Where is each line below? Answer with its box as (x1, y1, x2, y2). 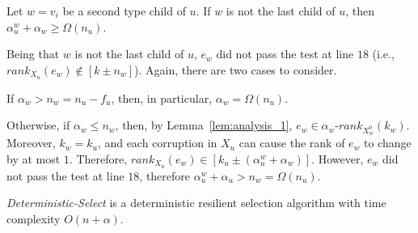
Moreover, (6, 134, 56, 151)
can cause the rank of (239, 134, 345, 151)
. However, (311, 150, 364, 167)
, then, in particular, (111, 89, 213, 106)
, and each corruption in (97, 134, 217, 151)
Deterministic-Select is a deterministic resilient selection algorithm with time (6, 194, 386, 211)
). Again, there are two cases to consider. (134, 61, 337, 78)
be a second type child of (62, 2, 186, 19)
